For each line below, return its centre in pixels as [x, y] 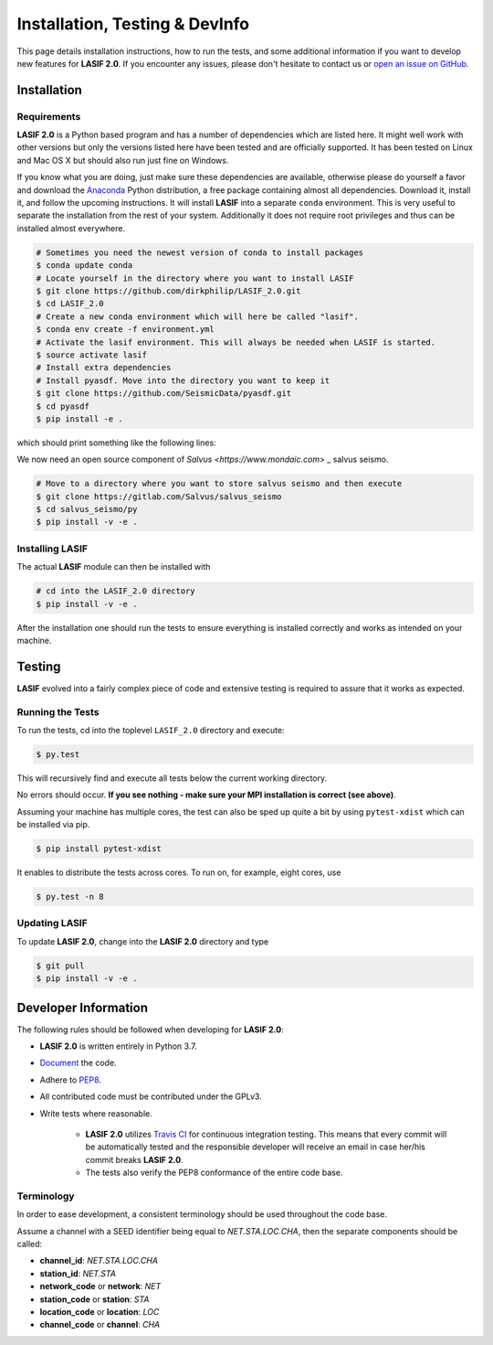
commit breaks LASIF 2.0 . [134, 1159]
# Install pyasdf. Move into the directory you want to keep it [183, 380]
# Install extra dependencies [104, 368]
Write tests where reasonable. [96, 1113]
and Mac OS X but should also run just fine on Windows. [123, 160]
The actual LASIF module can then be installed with [114, 567]
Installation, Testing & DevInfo [133, 24]
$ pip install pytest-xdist [99, 849]
